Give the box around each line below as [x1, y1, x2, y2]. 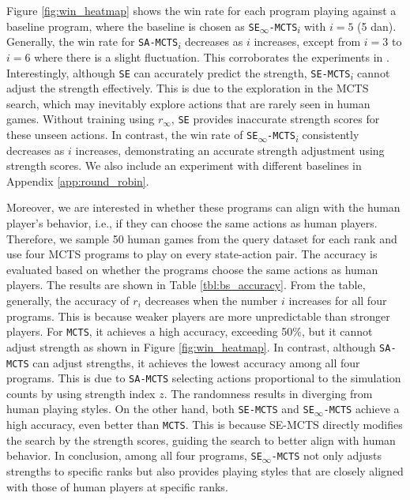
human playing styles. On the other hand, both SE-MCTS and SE [6, 400, 314, 417]
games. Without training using [6, 111, 155, 127]
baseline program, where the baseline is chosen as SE [6, 17, 260, 34]
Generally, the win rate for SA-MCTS [6, 33, 179, 50]
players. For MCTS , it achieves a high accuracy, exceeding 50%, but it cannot [6, 323, 373, 340]
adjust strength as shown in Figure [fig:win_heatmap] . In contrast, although [6, 338, 376, 355]
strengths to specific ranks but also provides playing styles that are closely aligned [6, 462, 404, 479]
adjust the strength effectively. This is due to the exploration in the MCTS [6, 80, 369, 96]
